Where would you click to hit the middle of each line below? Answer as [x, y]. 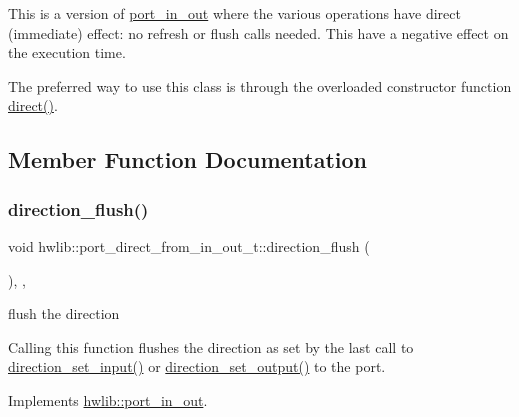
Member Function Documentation [188, 159]
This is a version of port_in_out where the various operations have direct [234, 13]
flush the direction [64, 313]
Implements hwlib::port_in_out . [108, 399]
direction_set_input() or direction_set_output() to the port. [197, 366]
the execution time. [67, 52]
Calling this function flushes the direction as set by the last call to [211, 346]
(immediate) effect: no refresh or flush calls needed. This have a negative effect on [258, 32]
